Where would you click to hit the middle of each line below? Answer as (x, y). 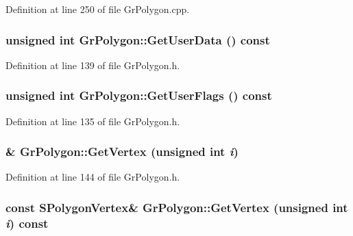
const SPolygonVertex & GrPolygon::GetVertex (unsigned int (177, 207)
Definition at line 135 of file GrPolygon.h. (93, 121)
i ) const (27, 223)
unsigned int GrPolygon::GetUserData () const (138, 39)
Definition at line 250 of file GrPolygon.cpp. (98, 9)
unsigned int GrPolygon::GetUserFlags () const (139, 95)
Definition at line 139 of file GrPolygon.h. (93, 65)
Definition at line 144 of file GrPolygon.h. (93, 177)
